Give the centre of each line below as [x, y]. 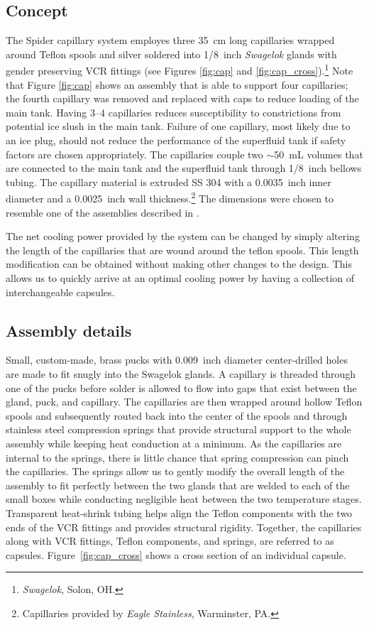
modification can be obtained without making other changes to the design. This [179, 264]
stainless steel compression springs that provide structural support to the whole [178, 429]
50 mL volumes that [319, 154]
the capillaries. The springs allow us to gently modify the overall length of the [175, 471]
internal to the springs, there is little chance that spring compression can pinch [177, 457]
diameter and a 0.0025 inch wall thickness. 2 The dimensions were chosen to [170, 197]
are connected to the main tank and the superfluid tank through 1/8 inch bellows [184, 168]
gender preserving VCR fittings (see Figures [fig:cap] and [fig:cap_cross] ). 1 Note [180, 70]
